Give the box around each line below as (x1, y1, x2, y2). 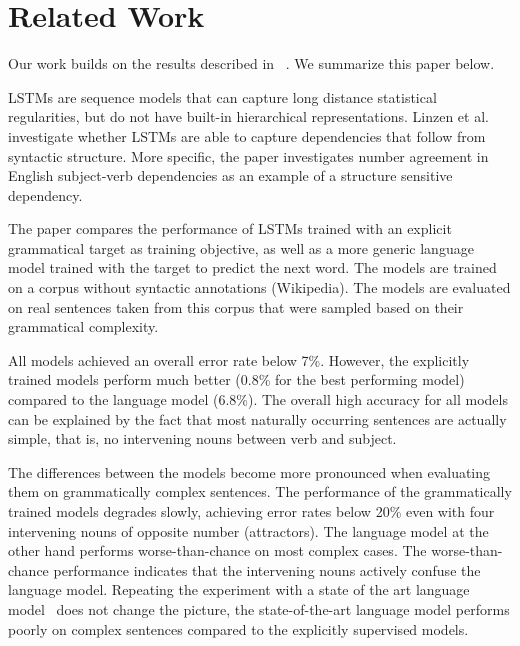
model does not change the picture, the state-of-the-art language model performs (8, 598, 510, 619)
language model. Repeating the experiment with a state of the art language (8, 579, 470, 600)
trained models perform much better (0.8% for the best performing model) (8, 369, 465, 390)
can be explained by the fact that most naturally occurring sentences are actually (8, 408, 507, 429)
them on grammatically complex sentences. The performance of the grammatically (8, 481, 512, 502)
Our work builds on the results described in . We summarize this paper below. (8, 53, 495, 74)
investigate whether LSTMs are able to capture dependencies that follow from (8, 125, 486, 146)
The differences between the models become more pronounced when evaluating (8, 461, 491, 482)
